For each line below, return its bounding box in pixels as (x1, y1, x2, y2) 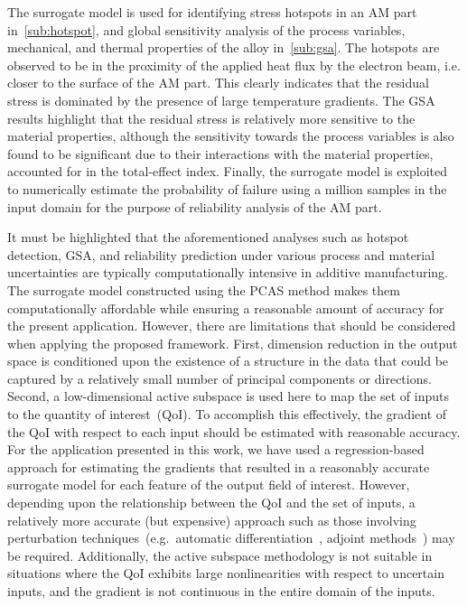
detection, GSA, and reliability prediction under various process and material (7, 245, 435, 264)
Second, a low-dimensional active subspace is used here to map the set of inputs (7, 387, 449, 406)
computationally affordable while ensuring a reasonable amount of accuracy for (7, 298, 444, 317)
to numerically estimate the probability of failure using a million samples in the (7, 179, 447, 198)
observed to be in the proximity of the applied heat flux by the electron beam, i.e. (7, 55, 461, 74)
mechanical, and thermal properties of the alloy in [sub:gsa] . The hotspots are (7, 38, 440, 57)
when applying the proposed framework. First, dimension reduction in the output (7, 333, 458, 352)
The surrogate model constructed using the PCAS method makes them (7, 280, 400, 299)
